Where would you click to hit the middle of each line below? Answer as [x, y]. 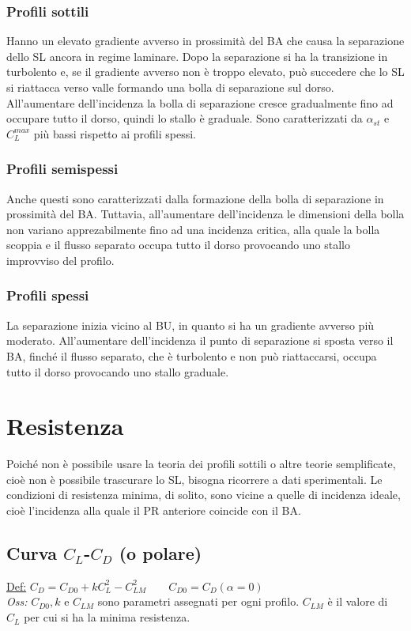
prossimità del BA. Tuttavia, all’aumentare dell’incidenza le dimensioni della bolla [205, 214]
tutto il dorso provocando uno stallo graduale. [118, 371]
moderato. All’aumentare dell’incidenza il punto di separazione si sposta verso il [200, 340]
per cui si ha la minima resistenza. [107, 617]
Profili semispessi [62, 169]
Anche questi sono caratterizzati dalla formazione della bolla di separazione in [195, 198]
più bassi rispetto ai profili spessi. [115, 133]
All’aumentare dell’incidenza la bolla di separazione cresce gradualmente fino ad [200, 102]
